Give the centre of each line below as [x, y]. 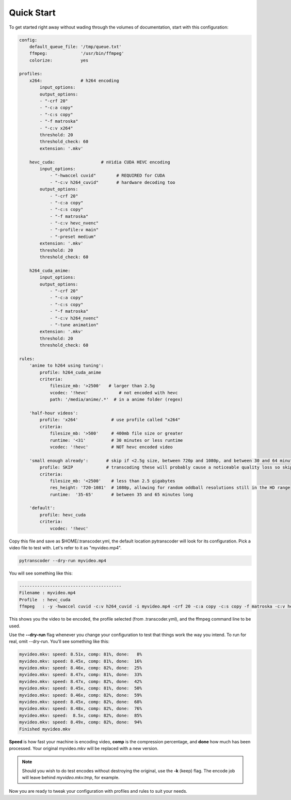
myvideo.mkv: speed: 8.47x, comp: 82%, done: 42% [81, 681]
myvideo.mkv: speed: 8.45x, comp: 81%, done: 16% [81, 661]
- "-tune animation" [74, 325]
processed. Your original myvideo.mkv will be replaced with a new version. [84, 748]
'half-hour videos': [54, 413]
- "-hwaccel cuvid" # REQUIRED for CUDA [107, 176]
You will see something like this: [41, 573]
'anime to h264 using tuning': [66, 366]
